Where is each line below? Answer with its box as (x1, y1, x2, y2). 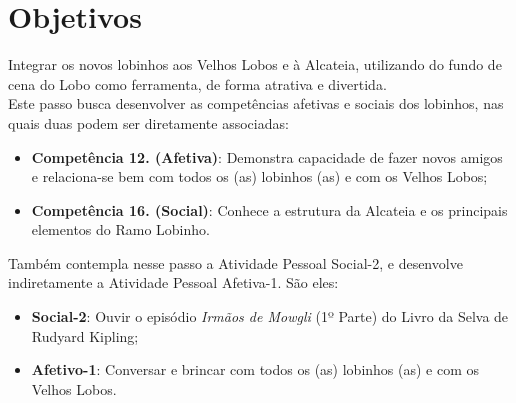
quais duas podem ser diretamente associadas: (8, 112, 289, 133)
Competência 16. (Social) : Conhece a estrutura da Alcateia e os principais (31, 199, 508, 220)
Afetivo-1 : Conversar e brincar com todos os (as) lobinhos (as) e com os (31, 359, 480, 380)
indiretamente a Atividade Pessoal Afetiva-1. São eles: (8, 272, 339, 293)
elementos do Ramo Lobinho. (31, 219, 210, 240)
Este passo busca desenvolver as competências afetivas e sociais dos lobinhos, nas (8, 93, 504, 114)
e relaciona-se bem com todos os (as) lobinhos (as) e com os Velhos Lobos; (31, 166, 488, 187)
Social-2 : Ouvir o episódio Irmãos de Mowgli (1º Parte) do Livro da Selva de (31, 306, 509, 327)
